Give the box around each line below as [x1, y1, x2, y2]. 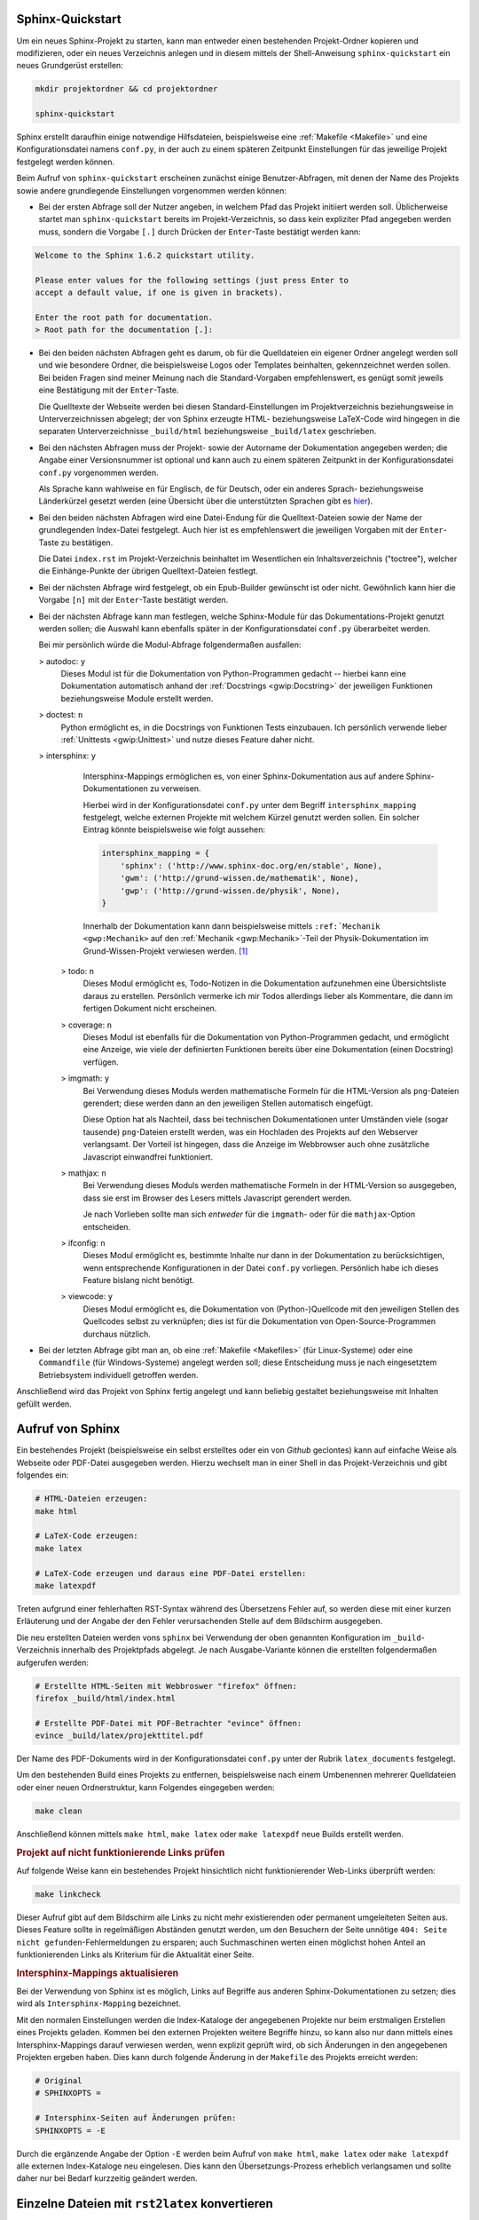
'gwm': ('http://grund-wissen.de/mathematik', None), [120, 873, 359, 884]
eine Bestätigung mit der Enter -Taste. [38, 385, 179, 395]
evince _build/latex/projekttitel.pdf [35, 1731, 204, 1740]
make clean [35, 1805, 82, 1816]
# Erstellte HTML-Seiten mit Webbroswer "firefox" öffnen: [35, 1681, 297, 1691]
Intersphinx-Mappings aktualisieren [16, 1967, 179, 1979]
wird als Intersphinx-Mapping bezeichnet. [16, 1998, 182, 2009]
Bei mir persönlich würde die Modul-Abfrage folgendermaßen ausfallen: [38, 639, 302, 650]
